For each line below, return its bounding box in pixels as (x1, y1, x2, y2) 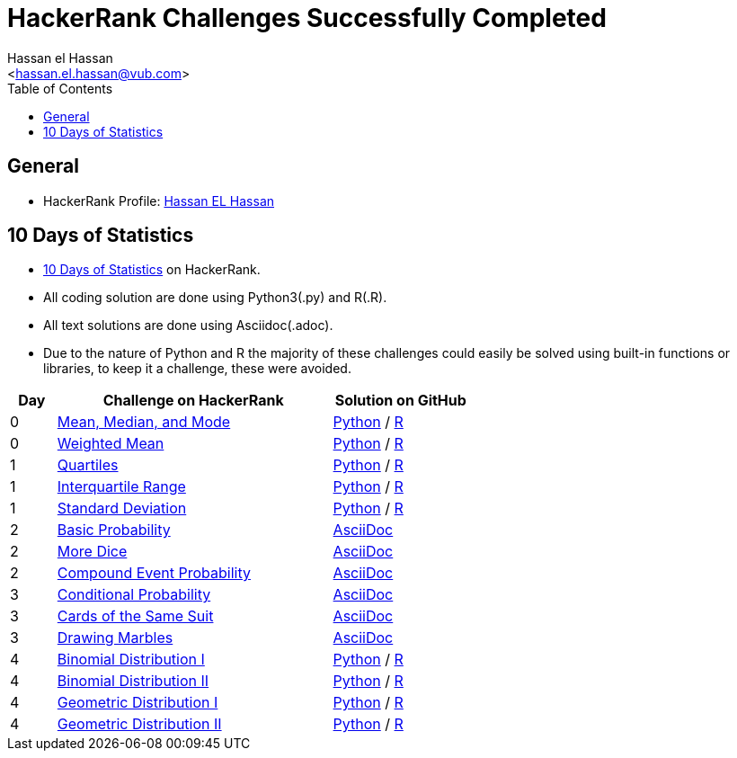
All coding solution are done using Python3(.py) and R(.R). (43, 290, 387, 306)
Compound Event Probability (57, 564, 251, 583)
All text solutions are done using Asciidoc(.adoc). (43, 317, 333, 334)
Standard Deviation (57, 499, 187, 518)
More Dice (57, 542, 128, 561)
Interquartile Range (57, 477, 186, 496)
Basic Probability (57, 521, 171, 540)
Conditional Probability (57, 585, 211, 604)
